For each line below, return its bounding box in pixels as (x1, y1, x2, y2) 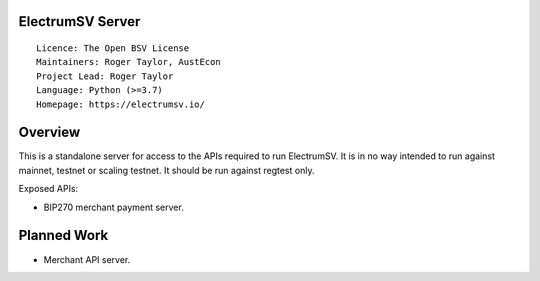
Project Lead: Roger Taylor (36, 70, 174, 82)
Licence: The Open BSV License (36, 43, 190, 54)
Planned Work (18, 227, 109, 244)
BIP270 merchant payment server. (43, 201, 184, 213)
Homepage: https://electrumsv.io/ (36, 98, 205, 110)
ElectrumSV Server (18, 13, 141, 30)
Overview (18, 124, 81, 141)
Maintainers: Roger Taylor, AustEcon (36, 56, 222, 68)
